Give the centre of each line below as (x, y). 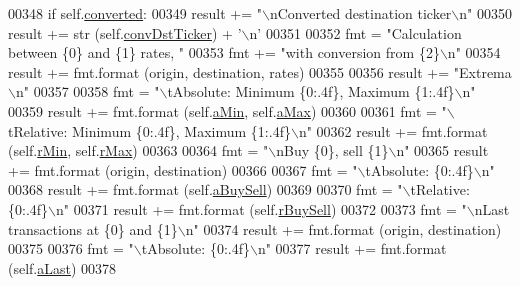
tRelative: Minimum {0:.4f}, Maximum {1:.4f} (149, 130)
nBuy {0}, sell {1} (332, 150)
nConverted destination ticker (360, 13)
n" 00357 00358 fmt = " (87, 91)
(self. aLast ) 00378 (62, 267)
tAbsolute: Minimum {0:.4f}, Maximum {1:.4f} (311, 91)
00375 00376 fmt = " (71, 248)
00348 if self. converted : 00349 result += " (135, 13)
